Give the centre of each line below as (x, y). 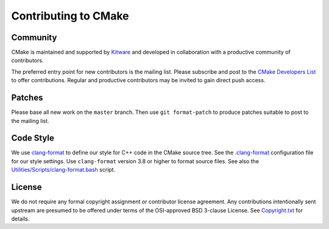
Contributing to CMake (70, 16)
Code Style (33, 138)
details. (20, 219)
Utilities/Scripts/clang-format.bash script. (63, 170)
